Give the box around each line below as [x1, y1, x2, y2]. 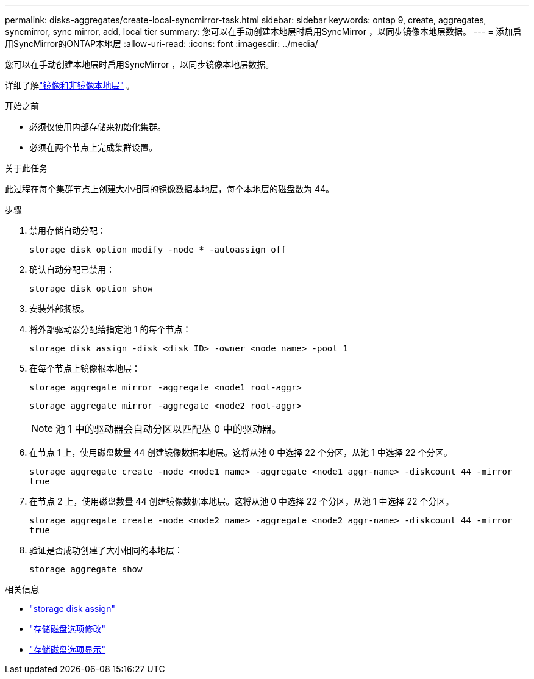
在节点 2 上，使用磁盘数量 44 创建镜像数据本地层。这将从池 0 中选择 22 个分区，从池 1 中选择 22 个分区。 [29, 496, 454, 506]
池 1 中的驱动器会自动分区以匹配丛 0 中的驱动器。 [55, 423, 282, 435]
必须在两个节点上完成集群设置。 [29, 142, 157, 153]
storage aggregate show [29, 564, 143, 574]
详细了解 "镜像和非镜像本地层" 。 [5, 80, 135, 90]
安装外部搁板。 [29, 303, 89, 314]
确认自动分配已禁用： [29, 264, 115, 275]
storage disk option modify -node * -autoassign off [29, 245, 287, 254]
